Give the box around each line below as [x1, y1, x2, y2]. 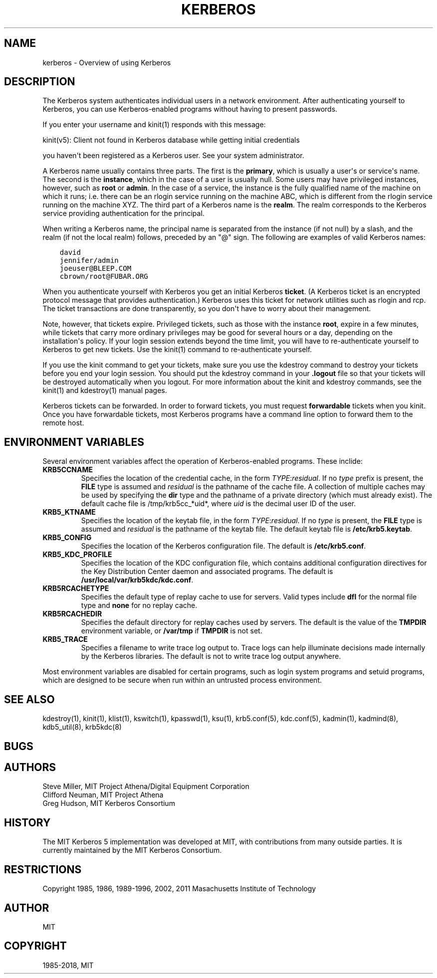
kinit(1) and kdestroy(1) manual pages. [42, 386, 167, 395]
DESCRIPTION [4, 75, 75, 88]
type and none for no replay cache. [81, 601, 198, 610]
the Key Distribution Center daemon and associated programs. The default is [81, 567, 333, 576]
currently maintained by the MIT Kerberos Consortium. [42, 846, 222, 855]
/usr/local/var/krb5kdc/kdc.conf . [81, 576, 194, 585]
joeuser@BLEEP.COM [59, 264, 132, 273]
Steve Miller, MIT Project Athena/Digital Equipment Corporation [42, 782, 249, 791]
